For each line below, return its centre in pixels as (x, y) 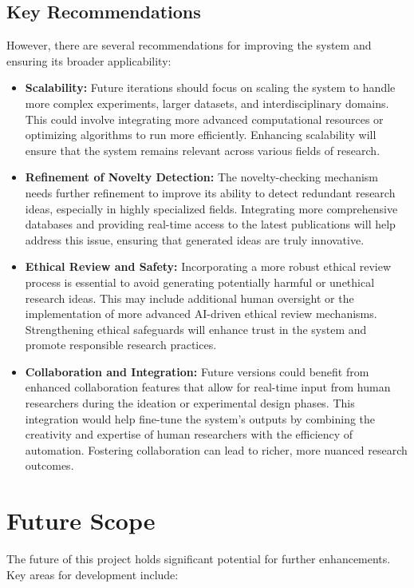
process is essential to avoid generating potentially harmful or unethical (200, 282)
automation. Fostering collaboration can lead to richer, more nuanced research (216, 449)
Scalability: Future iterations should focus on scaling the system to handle (210, 87)
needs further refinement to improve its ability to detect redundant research (210, 192)
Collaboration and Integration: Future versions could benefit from (197, 371)
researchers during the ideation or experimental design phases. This (190, 403)
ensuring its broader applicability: (89, 60)
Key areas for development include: (93, 574)
